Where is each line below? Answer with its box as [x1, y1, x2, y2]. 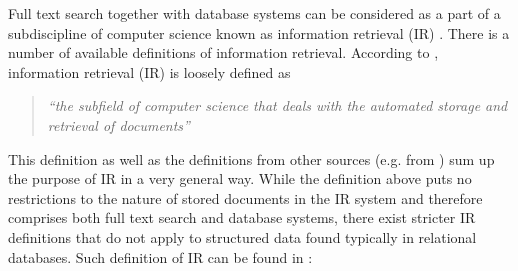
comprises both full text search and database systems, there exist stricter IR [8, 207, 476, 228]
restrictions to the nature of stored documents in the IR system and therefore [8, 187, 483, 208]
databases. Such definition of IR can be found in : [8, 246, 313, 267]
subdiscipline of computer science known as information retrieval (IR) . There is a [8, 22, 510, 43]
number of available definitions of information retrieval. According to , [8, 42, 439, 63]
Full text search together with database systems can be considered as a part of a [8, 3, 501, 23]
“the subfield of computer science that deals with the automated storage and [47, 95, 508, 116]
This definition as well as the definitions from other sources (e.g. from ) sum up [8, 148, 495, 169]
